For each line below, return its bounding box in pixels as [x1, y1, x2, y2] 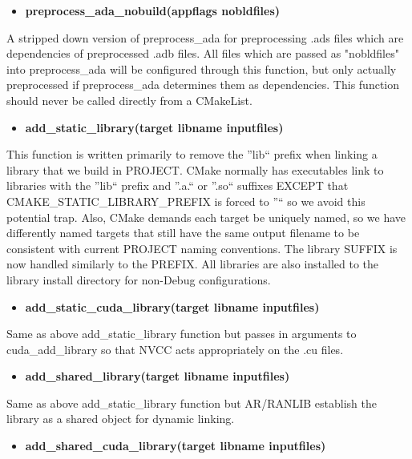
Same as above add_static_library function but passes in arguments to [6, 325, 357, 342]
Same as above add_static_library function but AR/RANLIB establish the [6, 394, 378, 411]
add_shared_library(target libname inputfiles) [25, 368, 290, 385]
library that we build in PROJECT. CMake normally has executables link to [6, 161, 384, 178]
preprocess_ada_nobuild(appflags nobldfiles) [25, 2, 281, 18]
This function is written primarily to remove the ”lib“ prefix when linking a [6, 146, 378, 163]
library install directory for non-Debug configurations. [6, 271, 271, 288]
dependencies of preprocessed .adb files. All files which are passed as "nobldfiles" [6, 45, 399, 62]
